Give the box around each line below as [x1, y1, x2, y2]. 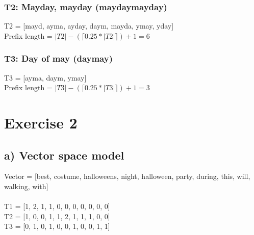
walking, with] [4, 180, 48, 191]
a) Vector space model [4, 147, 124, 163]
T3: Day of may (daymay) [4, 52, 113, 65]
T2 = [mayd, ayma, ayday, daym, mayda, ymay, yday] [4, 20, 174, 31]
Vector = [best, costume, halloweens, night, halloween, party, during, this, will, [4, 171, 250, 181]
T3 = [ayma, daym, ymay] [4, 72, 87, 83]
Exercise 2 [4, 112, 78, 133]
